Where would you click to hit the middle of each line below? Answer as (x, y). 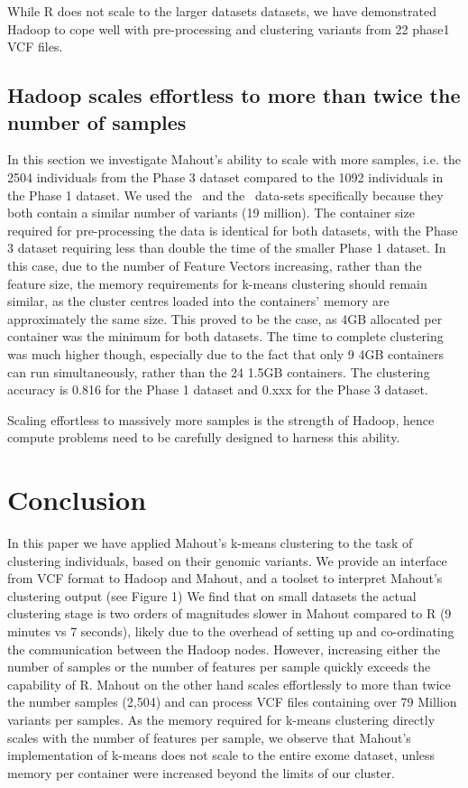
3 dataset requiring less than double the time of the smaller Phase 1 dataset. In (227, 248)
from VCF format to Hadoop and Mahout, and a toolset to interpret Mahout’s (225, 578)
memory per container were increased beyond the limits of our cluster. (201, 772)
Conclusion (77, 500)
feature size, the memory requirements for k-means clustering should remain (217, 283)
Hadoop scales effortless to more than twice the (234, 95)
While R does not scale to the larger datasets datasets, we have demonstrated (222, 11)
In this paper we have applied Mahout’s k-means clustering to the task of (210, 542)
